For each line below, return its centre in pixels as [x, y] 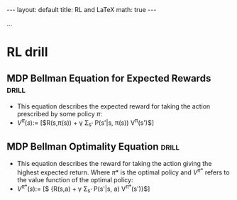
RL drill [27, 52]
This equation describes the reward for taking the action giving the [114, 164]
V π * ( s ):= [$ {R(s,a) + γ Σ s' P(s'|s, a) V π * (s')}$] [83, 189]
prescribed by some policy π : [60, 114]
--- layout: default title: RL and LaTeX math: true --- [82, 10]
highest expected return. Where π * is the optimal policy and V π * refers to [123, 172]
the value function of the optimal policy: [75, 179]
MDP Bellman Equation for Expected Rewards [109, 78]
